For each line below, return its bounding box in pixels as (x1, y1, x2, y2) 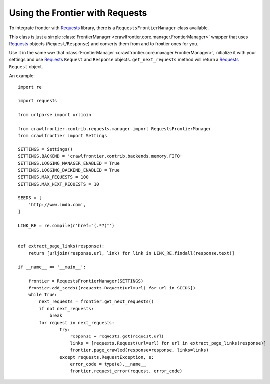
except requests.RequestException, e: (59, 354, 154, 360)
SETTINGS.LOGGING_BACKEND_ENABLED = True (18, 167, 120, 173)
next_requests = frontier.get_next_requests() (39, 299, 154, 304)
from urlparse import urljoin (18, 112, 92, 117)
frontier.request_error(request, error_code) (70, 368, 183, 374)
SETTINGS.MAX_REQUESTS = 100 (18, 174, 89, 180)
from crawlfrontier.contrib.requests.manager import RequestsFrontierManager (18, 126, 212, 131)
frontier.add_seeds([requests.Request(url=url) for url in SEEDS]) (28, 285, 196, 290)
